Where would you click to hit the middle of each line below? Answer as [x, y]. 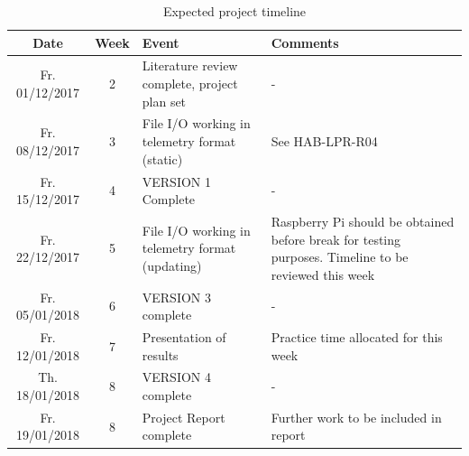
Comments [305, 42]
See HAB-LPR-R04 [324, 141]
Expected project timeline [234, 11]
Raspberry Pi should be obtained [363, 221]
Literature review [190, 65]
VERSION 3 [176, 297]
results [160, 354]
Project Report [184, 417]
